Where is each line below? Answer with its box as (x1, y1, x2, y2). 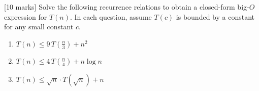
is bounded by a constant (176, 11, 255, 22)
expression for (4, 11, 47, 22)
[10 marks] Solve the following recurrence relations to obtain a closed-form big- (4, 2, 249, 12)
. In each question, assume (70, 11, 152, 22)
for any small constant (4, 21, 74, 32)
